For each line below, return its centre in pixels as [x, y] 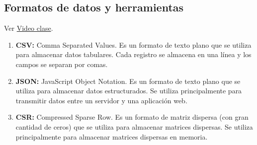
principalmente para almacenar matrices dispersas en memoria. [112, 136]
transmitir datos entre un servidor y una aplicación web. [101, 100]
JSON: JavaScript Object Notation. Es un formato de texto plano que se [128, 81]
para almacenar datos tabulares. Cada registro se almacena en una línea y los [133, 54]
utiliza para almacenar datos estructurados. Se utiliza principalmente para [129, 91]
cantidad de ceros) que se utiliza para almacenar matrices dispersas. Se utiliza [134, 126]
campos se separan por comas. [62, 64]
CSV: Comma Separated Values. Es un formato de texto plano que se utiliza [133, 44]
